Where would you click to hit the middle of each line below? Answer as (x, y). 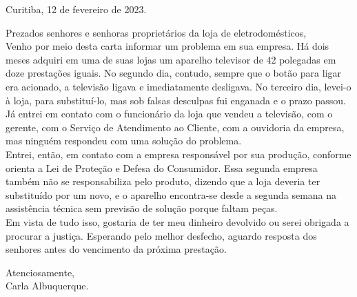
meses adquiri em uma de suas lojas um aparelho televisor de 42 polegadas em (171, 59)
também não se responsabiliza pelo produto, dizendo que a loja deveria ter (163, 181)
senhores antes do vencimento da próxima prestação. (116, 249)
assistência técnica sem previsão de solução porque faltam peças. (142, 208)
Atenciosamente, (40, 272)
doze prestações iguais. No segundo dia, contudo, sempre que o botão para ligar (174, 73)
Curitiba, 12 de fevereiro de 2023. (76, 9)
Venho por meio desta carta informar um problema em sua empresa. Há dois (167, 46)
